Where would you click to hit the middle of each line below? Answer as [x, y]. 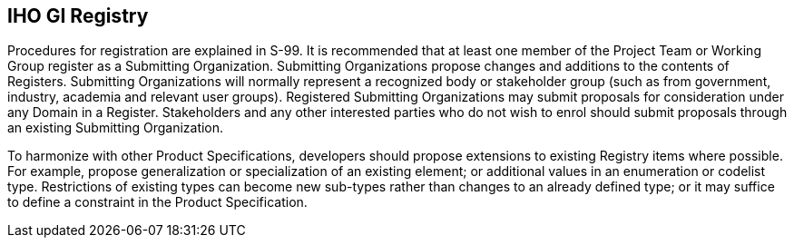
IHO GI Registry [78, 16]
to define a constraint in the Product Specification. [157, 202]
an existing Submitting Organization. [116, 128]
